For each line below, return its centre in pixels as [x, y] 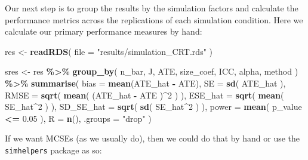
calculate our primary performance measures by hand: [104, 31]
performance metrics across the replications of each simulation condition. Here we [154, 19]
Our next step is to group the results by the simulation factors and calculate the [152, 8]
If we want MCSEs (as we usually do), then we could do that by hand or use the [153, 138]
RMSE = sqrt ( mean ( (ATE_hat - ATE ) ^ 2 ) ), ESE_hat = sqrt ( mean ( [144, 95]
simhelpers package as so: [53, 150]
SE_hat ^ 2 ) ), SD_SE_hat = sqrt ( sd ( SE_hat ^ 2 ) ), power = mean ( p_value [153, 107]
